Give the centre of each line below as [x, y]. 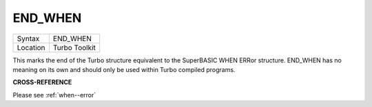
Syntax [28, 38]
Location [31, 47]
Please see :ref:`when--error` [54, 95]
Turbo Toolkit [74, 47]
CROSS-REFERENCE [42, 82]
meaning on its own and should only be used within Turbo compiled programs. [124, 69]
